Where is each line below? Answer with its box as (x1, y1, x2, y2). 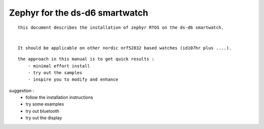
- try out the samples (27, 70, 83, 75)
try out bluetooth (25, 108, 60, 114)
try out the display (25, 115, 62, 121)
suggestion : (9, 87, 34, 93)
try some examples (25, 101, 65, 107)
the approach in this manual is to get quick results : (18, 56, 154, 62)
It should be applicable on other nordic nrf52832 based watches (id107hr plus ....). (18, 45, 232, 51)
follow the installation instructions (25, 94, 93, 100)
